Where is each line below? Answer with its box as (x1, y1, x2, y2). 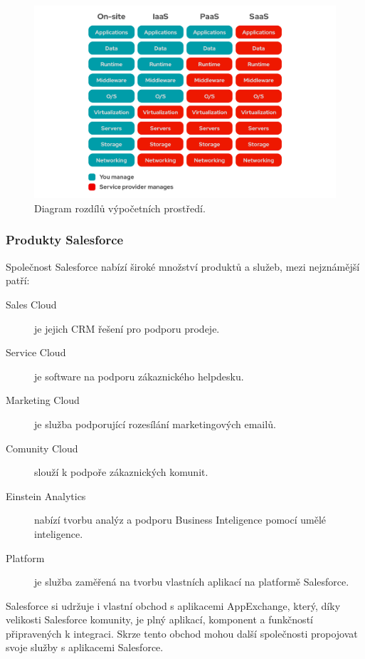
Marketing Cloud (6, 393, 80, 408)
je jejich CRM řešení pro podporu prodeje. (34, 321, 220, 336)
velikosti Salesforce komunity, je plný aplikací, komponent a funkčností (6, 612, 313, 627)
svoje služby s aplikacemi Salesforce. (6, 640, 164, 655)
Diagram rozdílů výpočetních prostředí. (34, 200, 206, 215)
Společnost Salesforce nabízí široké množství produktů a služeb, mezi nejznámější (6, 259, 360, 274)
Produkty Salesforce (6, 231, 124, 249)
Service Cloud (6, 345, 66, 360)
